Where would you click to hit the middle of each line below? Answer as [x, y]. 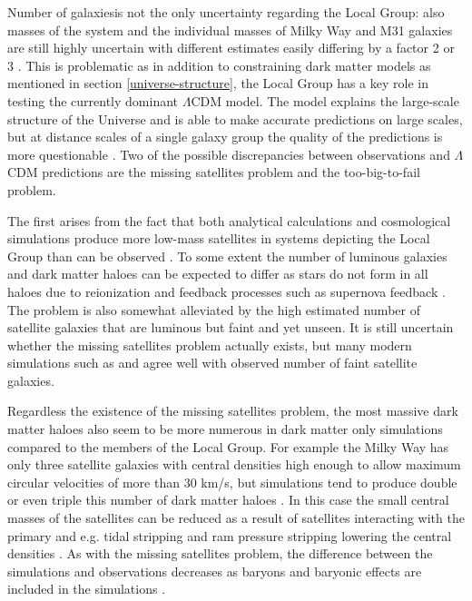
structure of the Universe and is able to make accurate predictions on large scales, [235, 118]
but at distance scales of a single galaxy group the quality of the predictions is [225, 137]
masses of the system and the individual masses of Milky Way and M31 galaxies [230, 30]
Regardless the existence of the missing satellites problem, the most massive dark [233, 411]
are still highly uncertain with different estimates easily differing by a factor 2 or [231, 48]
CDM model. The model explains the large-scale [325, 100]
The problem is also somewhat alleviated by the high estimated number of [214, 309]
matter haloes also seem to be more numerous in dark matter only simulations [225, 429]
